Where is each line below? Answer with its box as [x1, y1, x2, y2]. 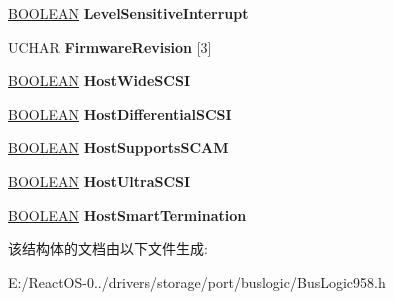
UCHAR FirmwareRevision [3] [8, 36, 212, 57]
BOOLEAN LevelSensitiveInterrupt [8, 3, 249, 23]
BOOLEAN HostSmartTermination [8, 204, 247, 225]
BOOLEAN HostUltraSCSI [8, 170, 191, 191]
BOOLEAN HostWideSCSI [8, 70, 190, 91]
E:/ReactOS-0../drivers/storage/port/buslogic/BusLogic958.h [8, 271, 386, 292]
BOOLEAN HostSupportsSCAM [8, 137, 229, 158]
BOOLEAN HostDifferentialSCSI [8, 103, 232, 124]
